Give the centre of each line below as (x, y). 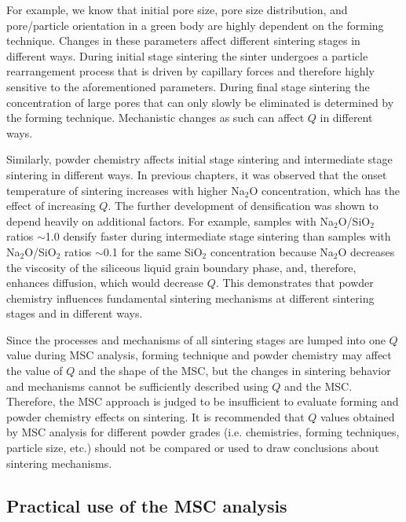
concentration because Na (272, 251)
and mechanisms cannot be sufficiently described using (137, 386)
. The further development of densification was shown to (243, 206)
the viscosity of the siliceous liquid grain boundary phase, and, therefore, (181, 267)
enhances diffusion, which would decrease (105, 283)
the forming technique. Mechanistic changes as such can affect (155, 118)
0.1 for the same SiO (153, 251)
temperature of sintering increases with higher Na (126, 190)
